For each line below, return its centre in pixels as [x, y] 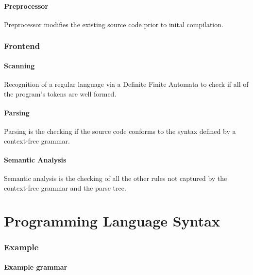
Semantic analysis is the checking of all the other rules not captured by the [116, 178]
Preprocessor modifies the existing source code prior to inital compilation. [114, 24]
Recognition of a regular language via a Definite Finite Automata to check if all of [126, 84]
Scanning [19, 65]
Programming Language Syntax [112, 221]
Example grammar [36, 267]
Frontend [22, 46]
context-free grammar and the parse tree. [65, 187]
